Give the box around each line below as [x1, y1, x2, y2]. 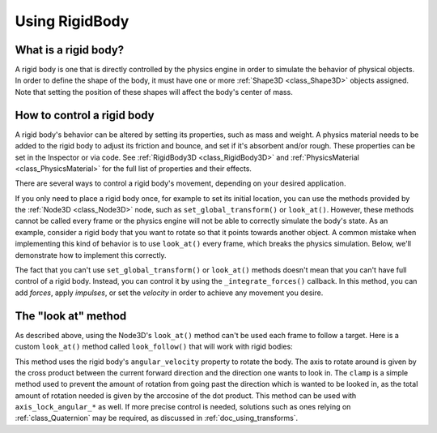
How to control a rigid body [15, 108, 155, 122]
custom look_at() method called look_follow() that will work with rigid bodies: [15, 341, 293, 352]
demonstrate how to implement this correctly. [15, 250, 167, 259]
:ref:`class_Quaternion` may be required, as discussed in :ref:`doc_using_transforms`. [15, 414, 299, 423]
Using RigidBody [15, 12, 129, 30]
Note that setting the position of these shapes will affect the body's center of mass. [15, 87, 293, 96]
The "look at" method [15, 309, 127, 323]
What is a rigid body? [15, 43, 125, 57]
